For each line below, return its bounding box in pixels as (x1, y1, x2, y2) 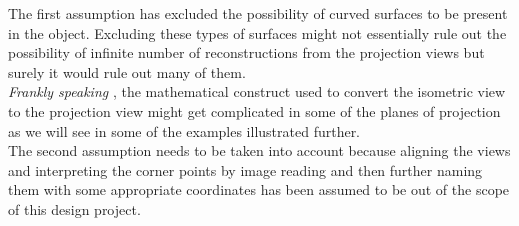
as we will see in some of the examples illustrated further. (8, 120, 361, 141)
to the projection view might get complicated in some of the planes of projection (8, 100, 501, 121)
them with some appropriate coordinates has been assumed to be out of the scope (8, 179, 510, 200)
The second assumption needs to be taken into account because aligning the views (8, 140, 511, 161)
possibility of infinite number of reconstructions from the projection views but (8, 42, 485, 63)
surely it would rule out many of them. (8, 61, 246, 82)
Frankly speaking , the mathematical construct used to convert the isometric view (8, 81, 506, 102)
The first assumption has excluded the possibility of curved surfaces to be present (8, 3, 508, 23)
